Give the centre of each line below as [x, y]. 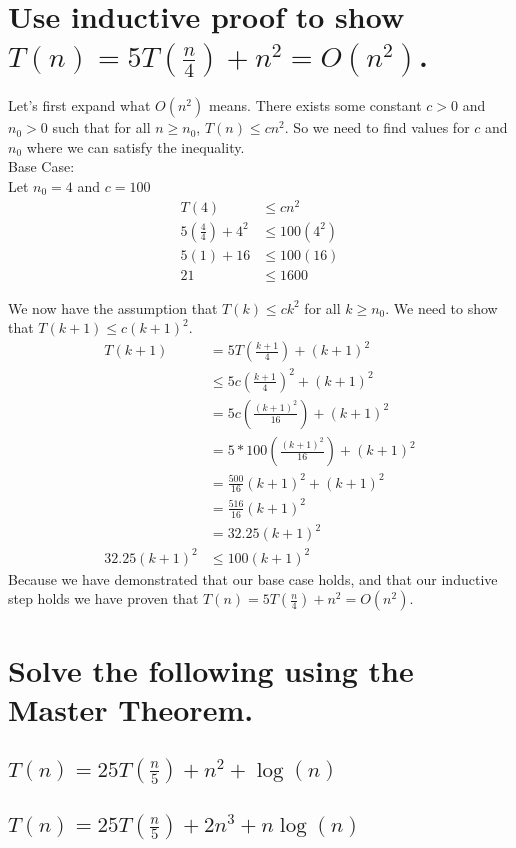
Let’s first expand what [79, 105]
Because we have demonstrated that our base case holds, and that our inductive [253, 578]
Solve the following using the [211, 669]
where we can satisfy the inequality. [135, 146]
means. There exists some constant [315, 105]
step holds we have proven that [103, 598]
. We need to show [441, 307]
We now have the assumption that [113, 307]
